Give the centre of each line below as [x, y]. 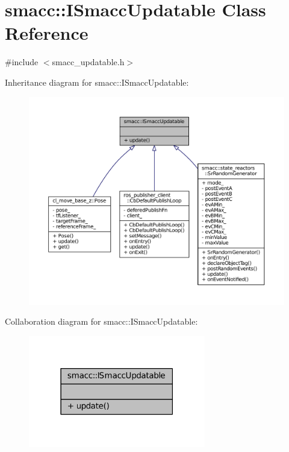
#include [22, 62]
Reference [47, 33]
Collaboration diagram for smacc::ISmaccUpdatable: [101, 321]
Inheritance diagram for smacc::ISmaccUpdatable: [97, 82]
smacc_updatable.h [88, 62]
